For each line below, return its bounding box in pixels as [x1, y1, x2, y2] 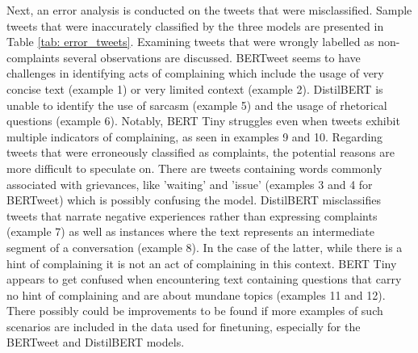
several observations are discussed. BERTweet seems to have [63, 48, 361, 65]
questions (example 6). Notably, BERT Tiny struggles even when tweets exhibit [6, 112, 400, 129]
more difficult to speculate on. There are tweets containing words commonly [6, 159, 382, 176]
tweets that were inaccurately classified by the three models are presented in [6, 17, 384, 34]
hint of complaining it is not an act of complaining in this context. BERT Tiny [6, 254, 397, 271]
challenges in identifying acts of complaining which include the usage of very [6, 65, 384, 82]
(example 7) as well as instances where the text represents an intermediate [6, 223, 374, 240]
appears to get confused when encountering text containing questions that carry [6, 271, 402, 288]
